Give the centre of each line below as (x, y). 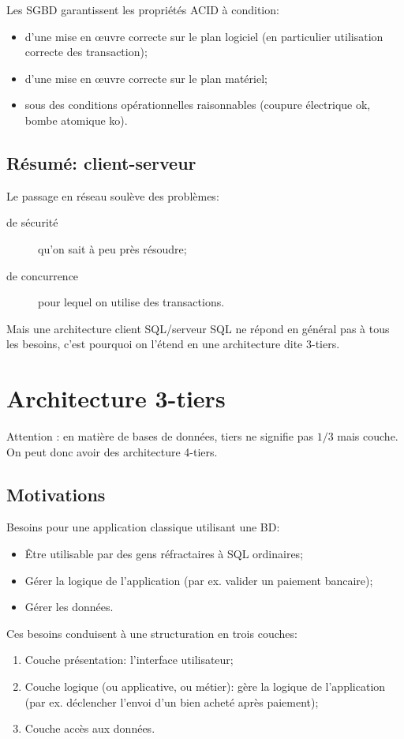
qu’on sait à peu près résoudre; (112, 248)
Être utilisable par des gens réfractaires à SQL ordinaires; (164, 554)
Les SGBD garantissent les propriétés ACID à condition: (143, 9)
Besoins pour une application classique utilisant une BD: (143, 527)
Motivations (56, 494)
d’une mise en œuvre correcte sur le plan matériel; (146, 78)
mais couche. (368, 436)
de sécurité (32, 222)
